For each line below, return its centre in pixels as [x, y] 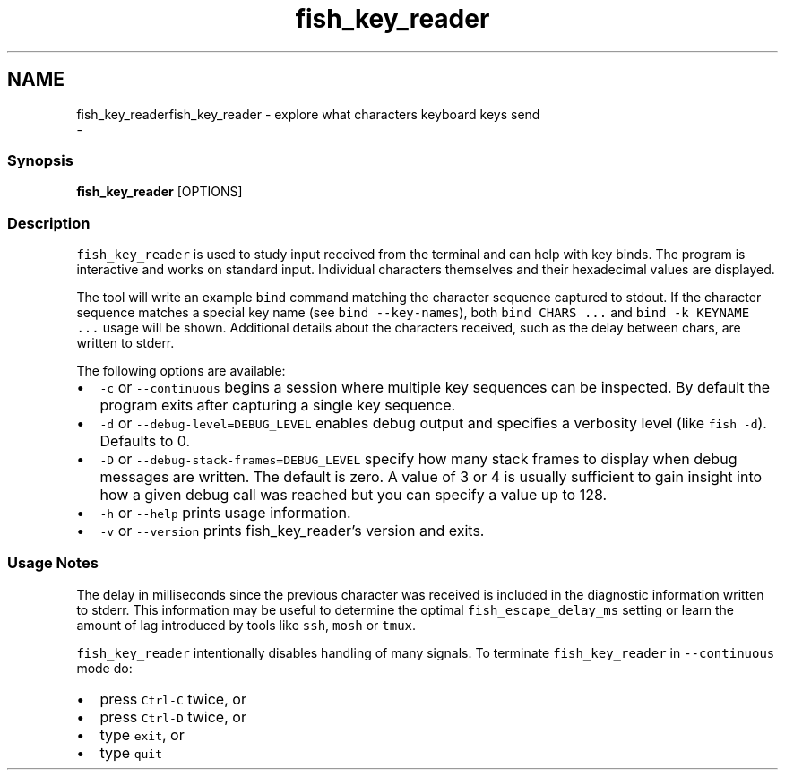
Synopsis [40, 160]
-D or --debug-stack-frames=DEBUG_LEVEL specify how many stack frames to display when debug [418, 459]
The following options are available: [181, 371]
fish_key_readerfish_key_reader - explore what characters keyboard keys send [308, 114]
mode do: [104, 668]
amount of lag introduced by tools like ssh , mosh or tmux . [246, 625]
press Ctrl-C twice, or [173, 699]
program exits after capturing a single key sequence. [278, 406]
